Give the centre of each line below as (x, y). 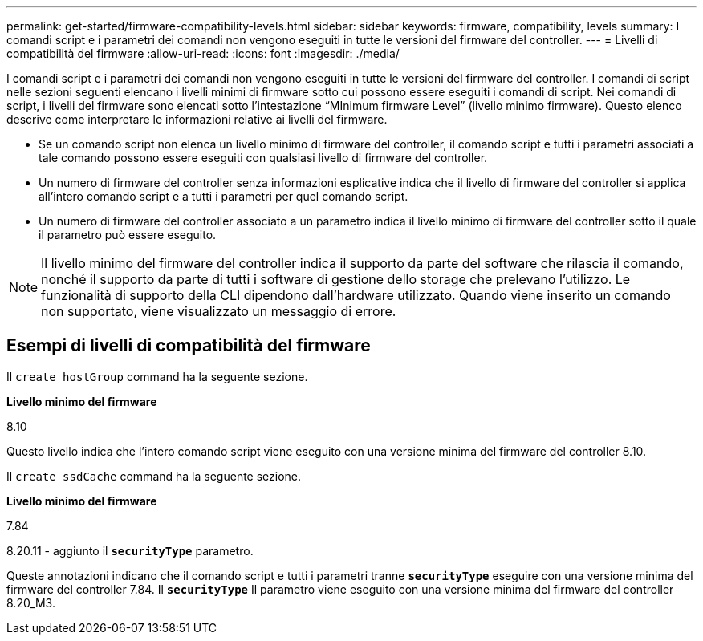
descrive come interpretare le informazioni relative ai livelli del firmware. (197, 119)
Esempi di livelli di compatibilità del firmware (189, 346)
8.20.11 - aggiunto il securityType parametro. (130, 550)
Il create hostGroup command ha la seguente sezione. (157, 376)
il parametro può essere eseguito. (128, 235)
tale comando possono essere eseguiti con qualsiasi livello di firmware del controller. (263, 158)
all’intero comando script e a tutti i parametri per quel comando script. (223, 196)
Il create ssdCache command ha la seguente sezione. (154, 476)
